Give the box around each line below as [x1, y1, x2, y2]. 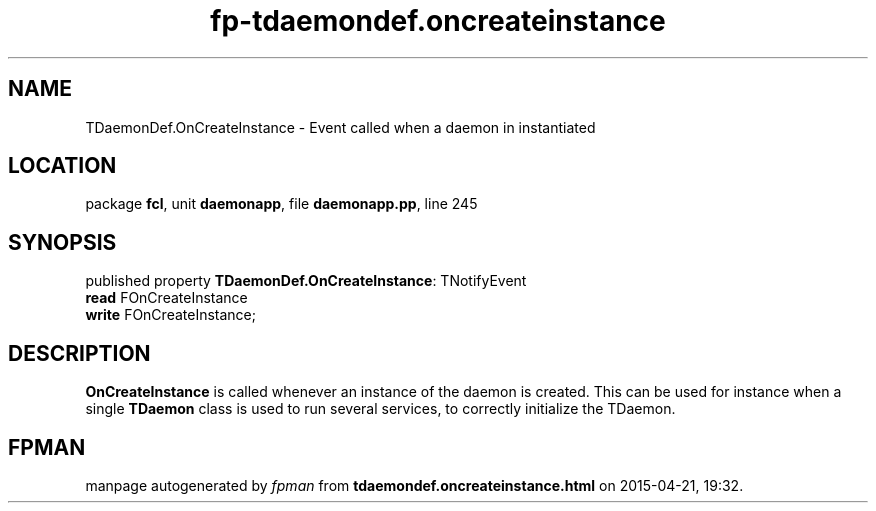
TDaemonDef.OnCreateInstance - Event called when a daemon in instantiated [85, 118, 596, 136]
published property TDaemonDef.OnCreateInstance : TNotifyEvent [85, 272, 527, 290]
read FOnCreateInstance [85, 289, 248, 307]
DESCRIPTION [8, 340, 151, 366]
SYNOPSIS [8, 229, 117, 255]
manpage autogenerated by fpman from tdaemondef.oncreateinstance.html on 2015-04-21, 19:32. [85, 476, 744, 494]
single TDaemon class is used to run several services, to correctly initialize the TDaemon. [85, 400, 676, 418]
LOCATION [8, 153, 117, 179]
